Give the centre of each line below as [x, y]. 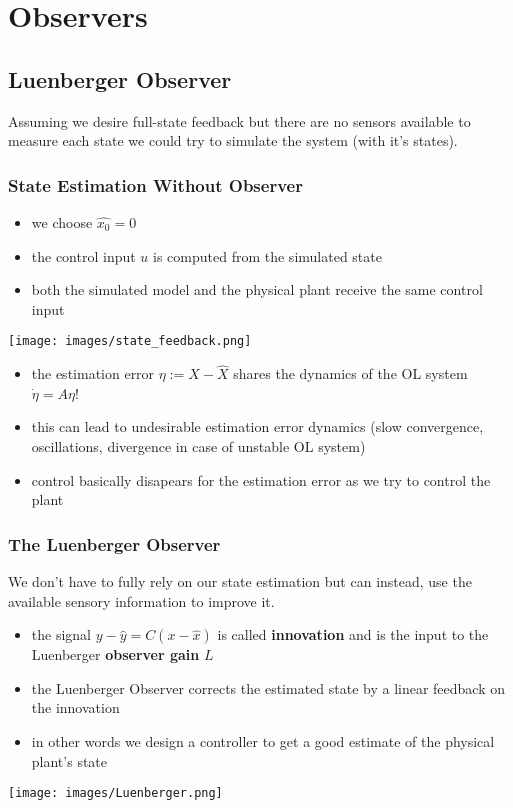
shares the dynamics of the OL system [350, 373]
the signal [61, 634]
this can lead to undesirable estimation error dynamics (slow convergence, [257, 426]
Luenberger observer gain [115, 654]
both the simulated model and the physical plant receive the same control [257, 289]
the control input [83, 255]
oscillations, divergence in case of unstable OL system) [198, 446]
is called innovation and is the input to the [353, 634]
